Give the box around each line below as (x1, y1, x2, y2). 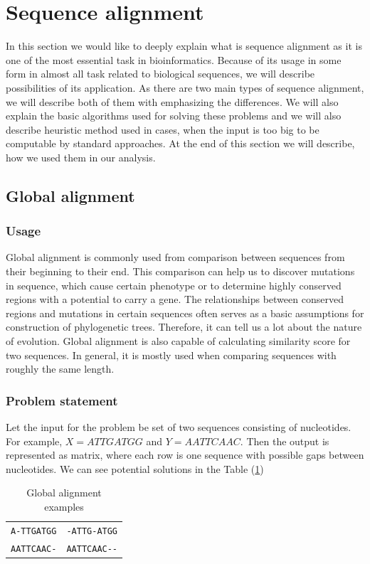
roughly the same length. (6, 361, 115, 376)
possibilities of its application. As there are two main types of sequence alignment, (6, 80, 364, 95)
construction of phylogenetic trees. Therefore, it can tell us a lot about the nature (6, 319, 362, 334)
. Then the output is (240, 433, 329, 448)
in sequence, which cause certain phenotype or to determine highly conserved (6, 277, 342, 292)
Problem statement (6, 391, 118, 409)
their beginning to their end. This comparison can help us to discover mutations (6, 264, 355, 279)
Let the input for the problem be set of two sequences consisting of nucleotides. (6, 420, 351, 435)
